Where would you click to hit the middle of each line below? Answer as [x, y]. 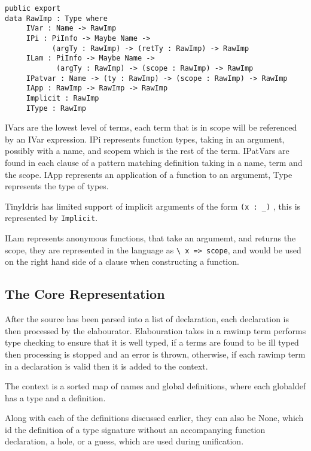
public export [33, 8]
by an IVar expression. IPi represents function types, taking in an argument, [145, 139]
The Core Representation [85, 294]
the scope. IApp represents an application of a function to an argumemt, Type [149, 174]
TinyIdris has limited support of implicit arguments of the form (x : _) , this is [153, 206]
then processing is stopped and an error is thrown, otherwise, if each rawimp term [155, 354]
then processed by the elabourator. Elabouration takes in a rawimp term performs [155, 330]
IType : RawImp [56, 108]
